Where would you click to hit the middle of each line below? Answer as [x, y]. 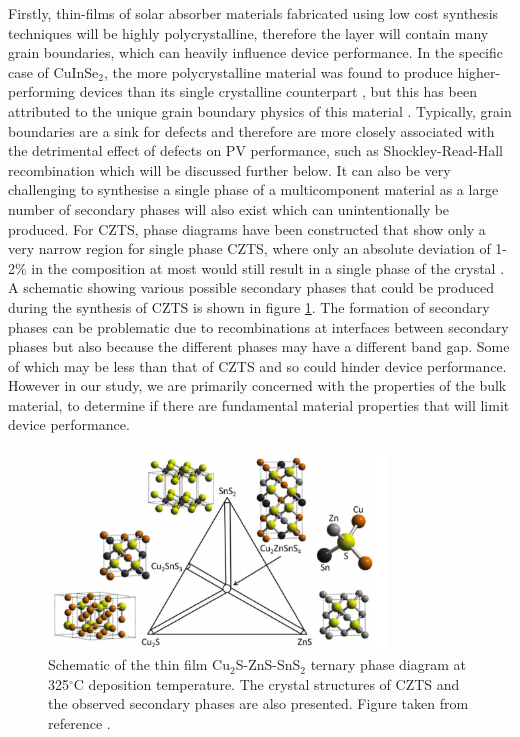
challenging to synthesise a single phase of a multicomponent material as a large [253, 189]
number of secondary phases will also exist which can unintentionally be [229, 208]
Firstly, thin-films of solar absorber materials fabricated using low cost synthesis [253, 13]
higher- [479, 71]
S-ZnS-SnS [268, 664]
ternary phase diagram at [388, 664]
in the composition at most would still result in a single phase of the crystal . [268, 267]
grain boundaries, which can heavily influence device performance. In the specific [255, 52]
